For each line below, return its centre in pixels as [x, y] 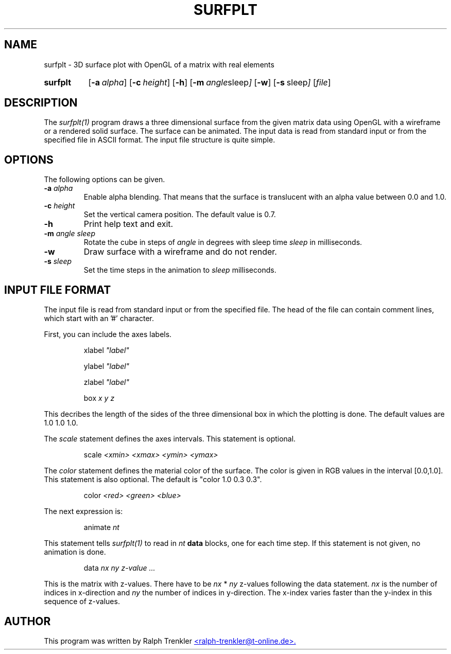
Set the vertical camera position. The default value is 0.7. [180, 215]
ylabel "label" [107, 366]
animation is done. [75, 552]
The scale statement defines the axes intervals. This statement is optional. [170, 439]
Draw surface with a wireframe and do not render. [180, 252]
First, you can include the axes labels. [108, 334]
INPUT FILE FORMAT [58, 290]
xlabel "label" [106, 350]
